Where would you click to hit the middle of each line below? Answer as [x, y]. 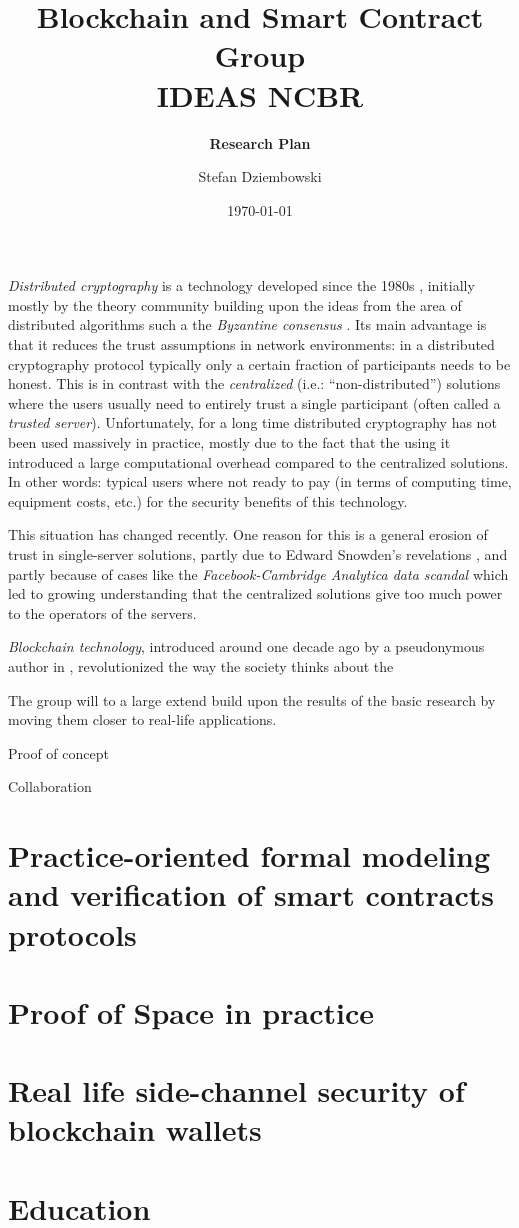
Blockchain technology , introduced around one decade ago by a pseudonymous [246, 646]
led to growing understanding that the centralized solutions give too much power [255, 593]
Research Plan [260, 142]
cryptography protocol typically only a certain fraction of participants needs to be [259, 363]
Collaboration [50, 786]
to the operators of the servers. [102, 612]
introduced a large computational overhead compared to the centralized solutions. [258, 461]
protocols [72, 933]
